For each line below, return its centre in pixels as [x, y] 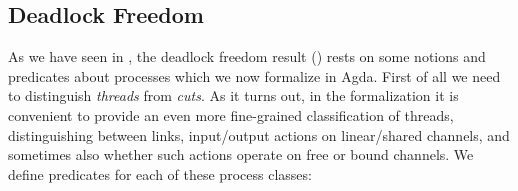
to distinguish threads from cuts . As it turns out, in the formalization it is [233, 95]
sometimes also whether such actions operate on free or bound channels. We [241, 154]
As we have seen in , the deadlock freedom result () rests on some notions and [247, 56]
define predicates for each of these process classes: [160, 173]
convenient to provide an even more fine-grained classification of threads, [231, 114]
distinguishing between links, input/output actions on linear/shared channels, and [259, 134]
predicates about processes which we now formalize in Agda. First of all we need [254, 75]
